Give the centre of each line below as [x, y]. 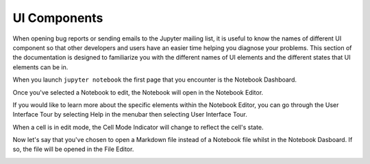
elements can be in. [40, 67]
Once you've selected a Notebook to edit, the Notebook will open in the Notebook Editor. [138, 92]
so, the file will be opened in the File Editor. [73, 149]
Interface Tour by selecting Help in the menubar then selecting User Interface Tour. [130, 115]
